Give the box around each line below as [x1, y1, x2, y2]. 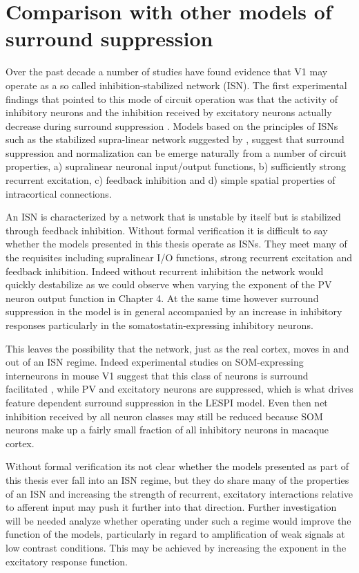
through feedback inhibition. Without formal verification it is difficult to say [6, 223, 328, 237]
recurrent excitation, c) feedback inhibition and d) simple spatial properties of [6, 173, 336, 187]
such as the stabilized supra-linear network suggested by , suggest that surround [6, 132, 345, 147]
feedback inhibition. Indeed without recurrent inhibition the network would [6, 263, 324, 278]
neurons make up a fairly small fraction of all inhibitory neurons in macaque [6, 422, 329, 437]
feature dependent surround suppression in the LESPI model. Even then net [6, 395, 328, 409]
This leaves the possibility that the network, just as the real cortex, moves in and [6, 341, 349, 355]
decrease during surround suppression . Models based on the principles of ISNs [6, 118, 338, 133]
